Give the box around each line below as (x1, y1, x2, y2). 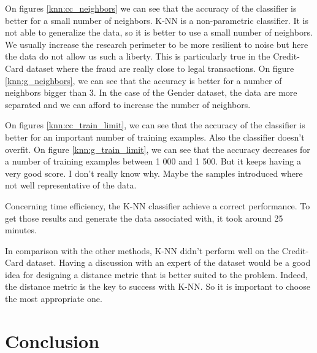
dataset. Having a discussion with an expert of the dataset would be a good (26, 256, 311, 269)
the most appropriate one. (5, 292, 102, 305)
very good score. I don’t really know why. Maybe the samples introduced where (5, 166, 303, 179)
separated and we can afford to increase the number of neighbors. (5, 98, 251, 111)
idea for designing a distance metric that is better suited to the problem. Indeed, (5, 268, 308, 281)
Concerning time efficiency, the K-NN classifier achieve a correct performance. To (5, 199, 310, 212)
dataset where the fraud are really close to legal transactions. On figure (26, 61, 294, 74)
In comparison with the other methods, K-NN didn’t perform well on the (5, 244, 280, 257)
